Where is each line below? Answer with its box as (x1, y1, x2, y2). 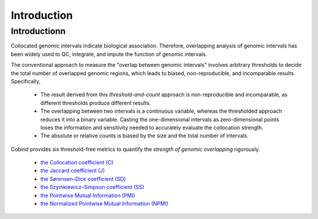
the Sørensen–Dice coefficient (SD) (40, 175, 126, 182)
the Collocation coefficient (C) (40, 159, 114, 166)
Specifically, (11, 78, 41, 85)
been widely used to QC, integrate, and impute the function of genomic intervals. (11, 50, 207, 58)
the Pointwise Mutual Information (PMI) (40, 191, 135, 199)
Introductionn (11, 26, 66, 36)
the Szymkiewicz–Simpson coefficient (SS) (40, 184, 144, 191)
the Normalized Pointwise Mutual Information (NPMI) (40, 200, 169, 207)
